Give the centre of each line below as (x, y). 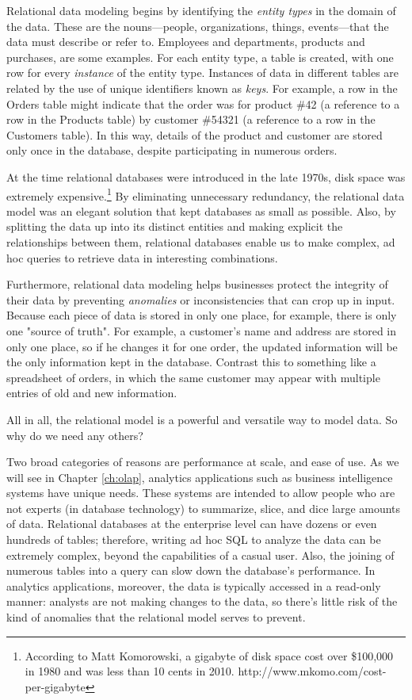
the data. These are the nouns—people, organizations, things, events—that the (198, 26)
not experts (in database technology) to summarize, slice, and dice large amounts (204, 508)
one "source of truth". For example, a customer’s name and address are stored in (202, 330)
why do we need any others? (75, 435)
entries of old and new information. (92, 393)
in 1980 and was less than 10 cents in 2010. (130, 671)
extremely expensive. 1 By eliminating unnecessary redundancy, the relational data (206, 194)
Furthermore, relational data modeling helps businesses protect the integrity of (197, 284)
